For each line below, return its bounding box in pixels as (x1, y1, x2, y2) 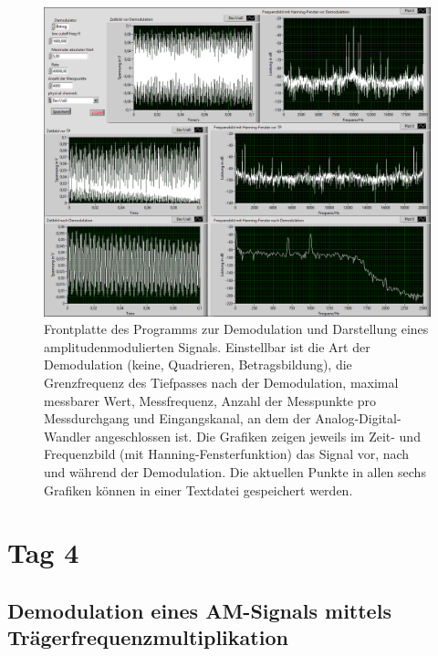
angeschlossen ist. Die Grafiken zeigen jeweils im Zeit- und (95, 426, 421, 445)
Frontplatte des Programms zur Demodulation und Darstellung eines (44, 319, 429, 338)
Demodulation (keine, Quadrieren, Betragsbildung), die (44, 355, 352, 374)
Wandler (44, 426, 91, 445)
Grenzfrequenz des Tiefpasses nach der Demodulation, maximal (44, 373, 399, 392)
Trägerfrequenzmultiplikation (7, 623, 288, 651)
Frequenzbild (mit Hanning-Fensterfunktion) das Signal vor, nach (44, 444, 410, 463)
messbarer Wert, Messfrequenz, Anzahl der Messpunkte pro (44, 390, 376, 410)
